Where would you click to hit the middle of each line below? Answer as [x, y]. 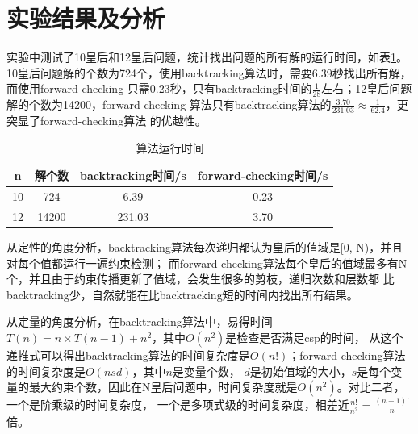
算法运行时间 [170, 147]
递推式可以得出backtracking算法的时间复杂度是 [128, 355]
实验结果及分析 [86, 18]
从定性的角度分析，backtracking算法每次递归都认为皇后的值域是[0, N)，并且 [205, 246]
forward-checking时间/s [263, 175]
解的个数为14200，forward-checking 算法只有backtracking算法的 [169, 104]
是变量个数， [206, 371]
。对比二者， [371, 387]
